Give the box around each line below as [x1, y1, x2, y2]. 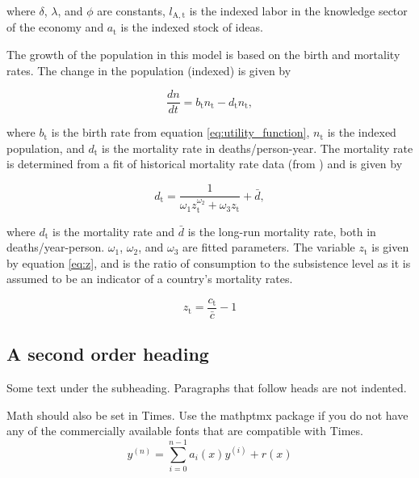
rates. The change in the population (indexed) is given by [6, 61, 291, 78]
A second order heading [6, 341, 209, 366]
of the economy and [6, 19, 104, 36]
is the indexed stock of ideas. [120, 19, 263, 36]
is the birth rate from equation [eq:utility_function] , [51, 124, 310, 141]
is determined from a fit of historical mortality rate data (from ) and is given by [6, 155, 403, 172]
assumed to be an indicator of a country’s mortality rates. [6, 270, 293, 287]
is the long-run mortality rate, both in [187, 222, 376, 239]
